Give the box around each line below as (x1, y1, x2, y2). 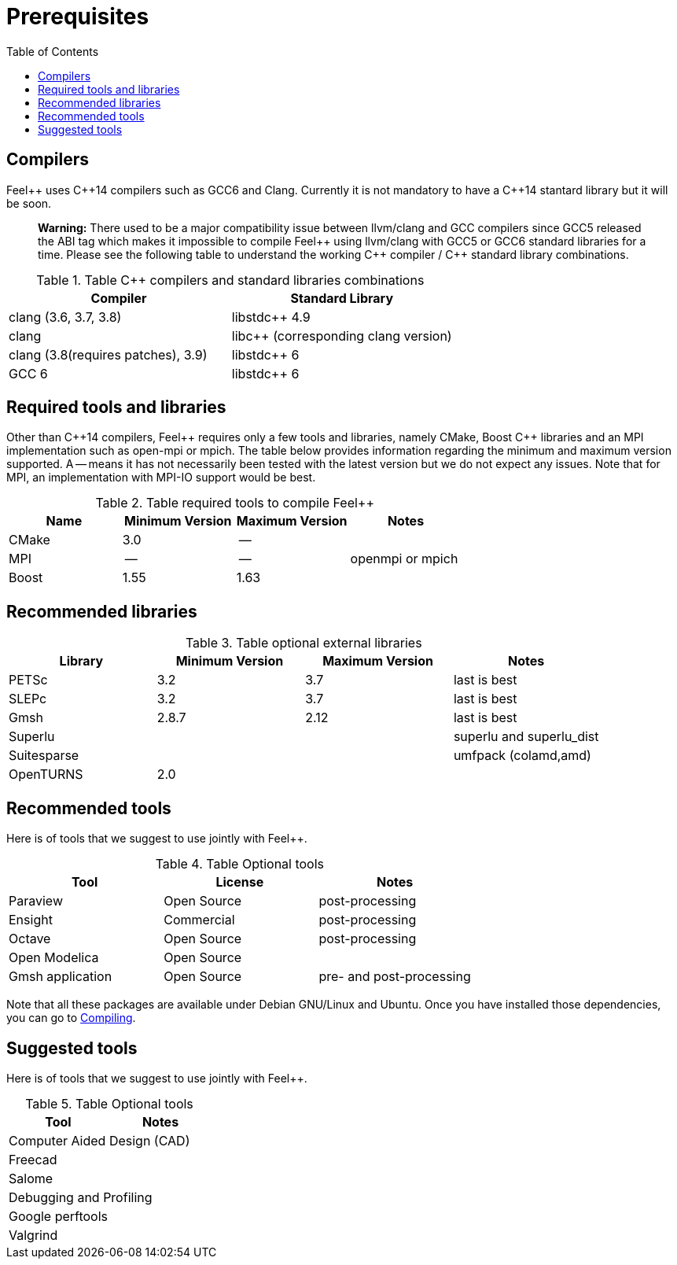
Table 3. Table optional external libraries (185, 635, 422, 651)
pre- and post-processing (318, 968, 471, 985)
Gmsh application (9, 968, 112, 985)
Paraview (9, 893, 63, 909)
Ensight (9, 912, 53, 928)
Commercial (164, 912, 235, 928)
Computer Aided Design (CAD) (9, 1132, 190, 1149)
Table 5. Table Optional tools (25, 1095, 193, 1112)
